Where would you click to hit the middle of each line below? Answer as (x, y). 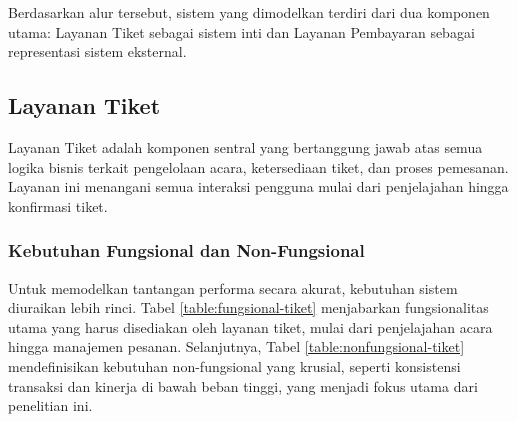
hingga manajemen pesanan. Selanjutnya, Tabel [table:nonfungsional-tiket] (236, 346)
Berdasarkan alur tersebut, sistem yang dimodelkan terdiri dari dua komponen (249, 12)
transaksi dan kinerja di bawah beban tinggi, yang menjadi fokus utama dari (243, 385)
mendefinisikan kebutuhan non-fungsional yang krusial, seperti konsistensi (234, 365)
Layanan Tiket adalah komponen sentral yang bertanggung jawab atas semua (245, 146)
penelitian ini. (50, 405)
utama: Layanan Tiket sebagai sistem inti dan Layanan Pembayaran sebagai (241, 31)
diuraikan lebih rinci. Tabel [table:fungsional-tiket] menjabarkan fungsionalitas (248, 307)
